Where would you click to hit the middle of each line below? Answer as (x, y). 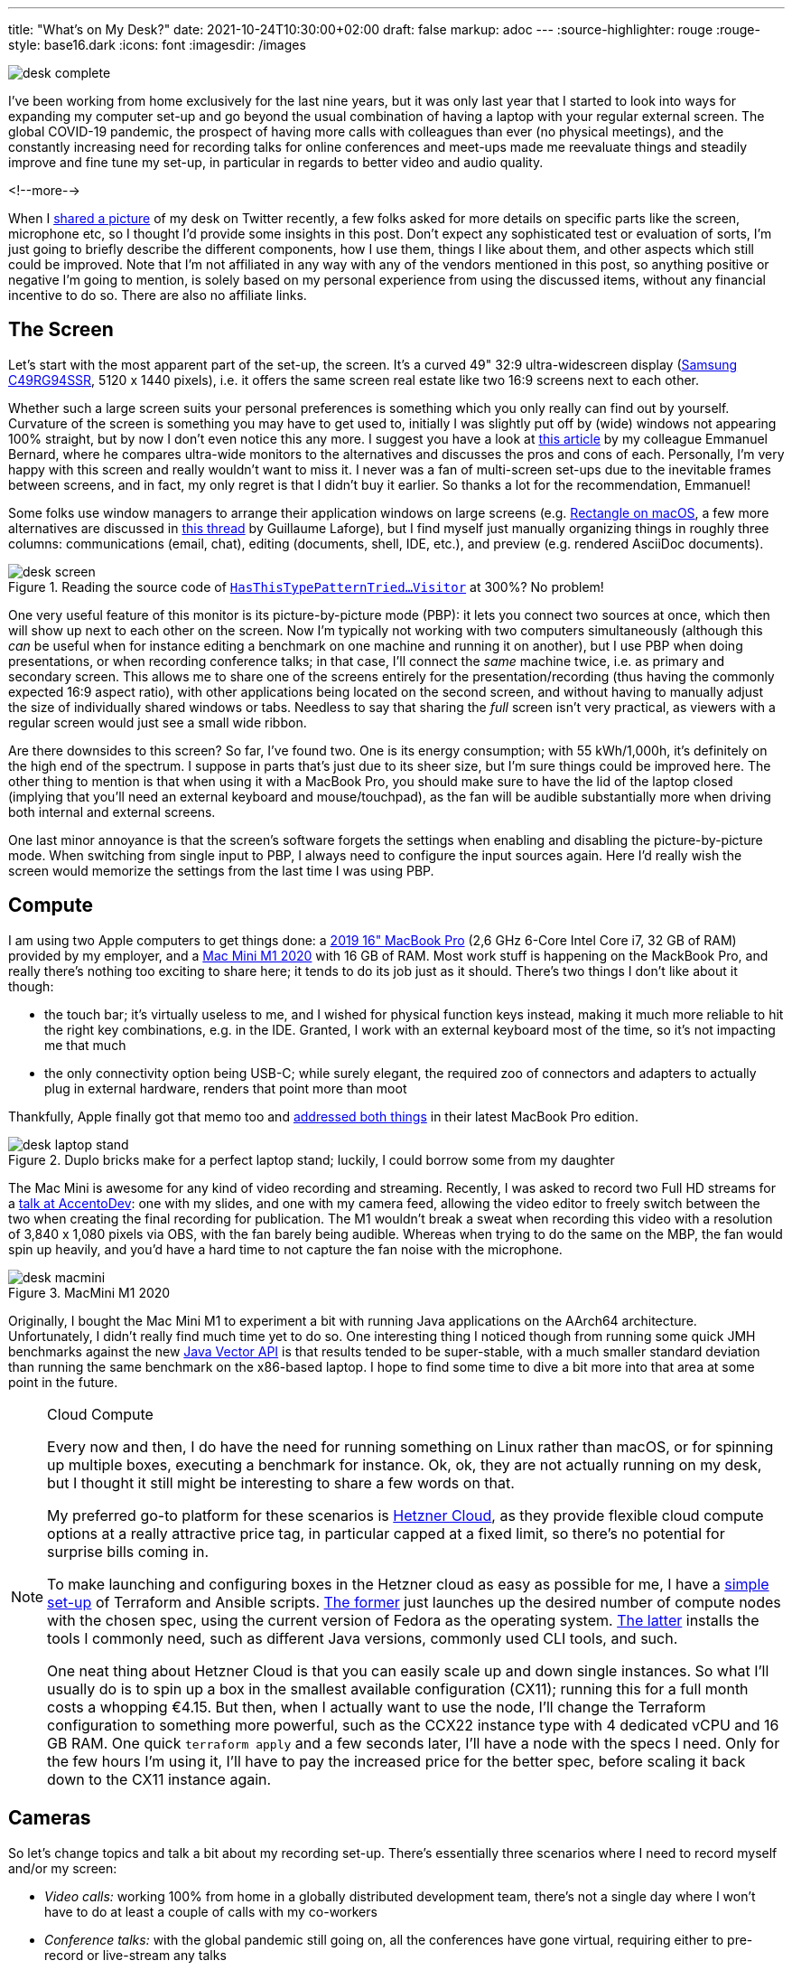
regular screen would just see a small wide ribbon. (158, 722)
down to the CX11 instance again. (159, 1779)
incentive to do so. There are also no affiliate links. (158, 295)
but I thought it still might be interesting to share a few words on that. (281, 1482)
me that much (85, 1045)
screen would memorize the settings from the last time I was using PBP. (221, 870)
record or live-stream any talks (135, 1955)
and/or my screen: (63, 1868)
